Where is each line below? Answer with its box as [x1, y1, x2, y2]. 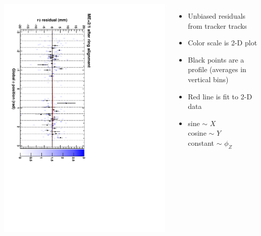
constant [188, 137, 215, 148]
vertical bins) [188, 74, 229, 84]
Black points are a [188, 54, 244, 65]
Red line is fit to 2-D [188, 91, 252, 101]
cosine [188, 128, 206, 138]
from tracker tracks [188, 20, 247, 31]
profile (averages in [188, 64, 246, 75]
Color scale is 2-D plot [188, 37, 257, 48]
